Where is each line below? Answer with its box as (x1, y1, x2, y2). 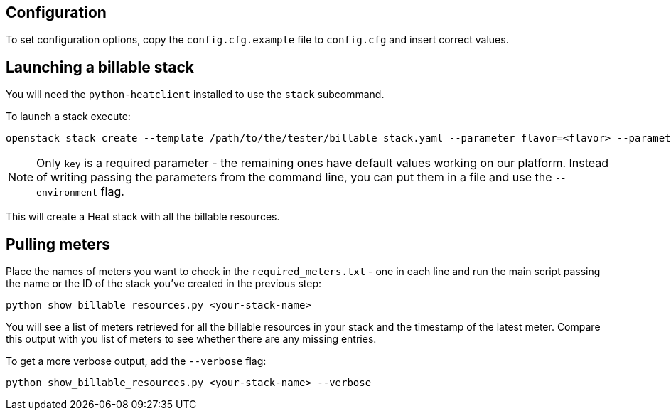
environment (36, 187, 98, 198)
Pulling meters (6, 235, 111, 253)
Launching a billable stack (6, 58, 195, 76)
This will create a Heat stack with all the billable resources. (6, 210, 280, 223)
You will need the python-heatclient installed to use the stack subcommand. (6, 88, 385, 101)
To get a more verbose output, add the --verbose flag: (6, 355, 267, 368)
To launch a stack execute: (6, 110, 131, 123)
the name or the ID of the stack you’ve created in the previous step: (6, 277, 322, 290)
